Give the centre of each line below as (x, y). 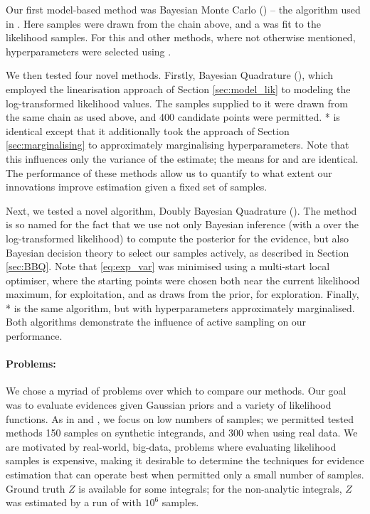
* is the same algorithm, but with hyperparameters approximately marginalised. (180, 307)
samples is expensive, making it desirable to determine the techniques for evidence (185, 460)
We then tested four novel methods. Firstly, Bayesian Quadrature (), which (170, 75)
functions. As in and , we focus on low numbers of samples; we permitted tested (180, 418)
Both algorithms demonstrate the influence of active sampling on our (156, 322)
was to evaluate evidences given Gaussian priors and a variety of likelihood (169, 405)
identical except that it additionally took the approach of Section (148, 130)
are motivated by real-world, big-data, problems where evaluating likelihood (171, 446)
